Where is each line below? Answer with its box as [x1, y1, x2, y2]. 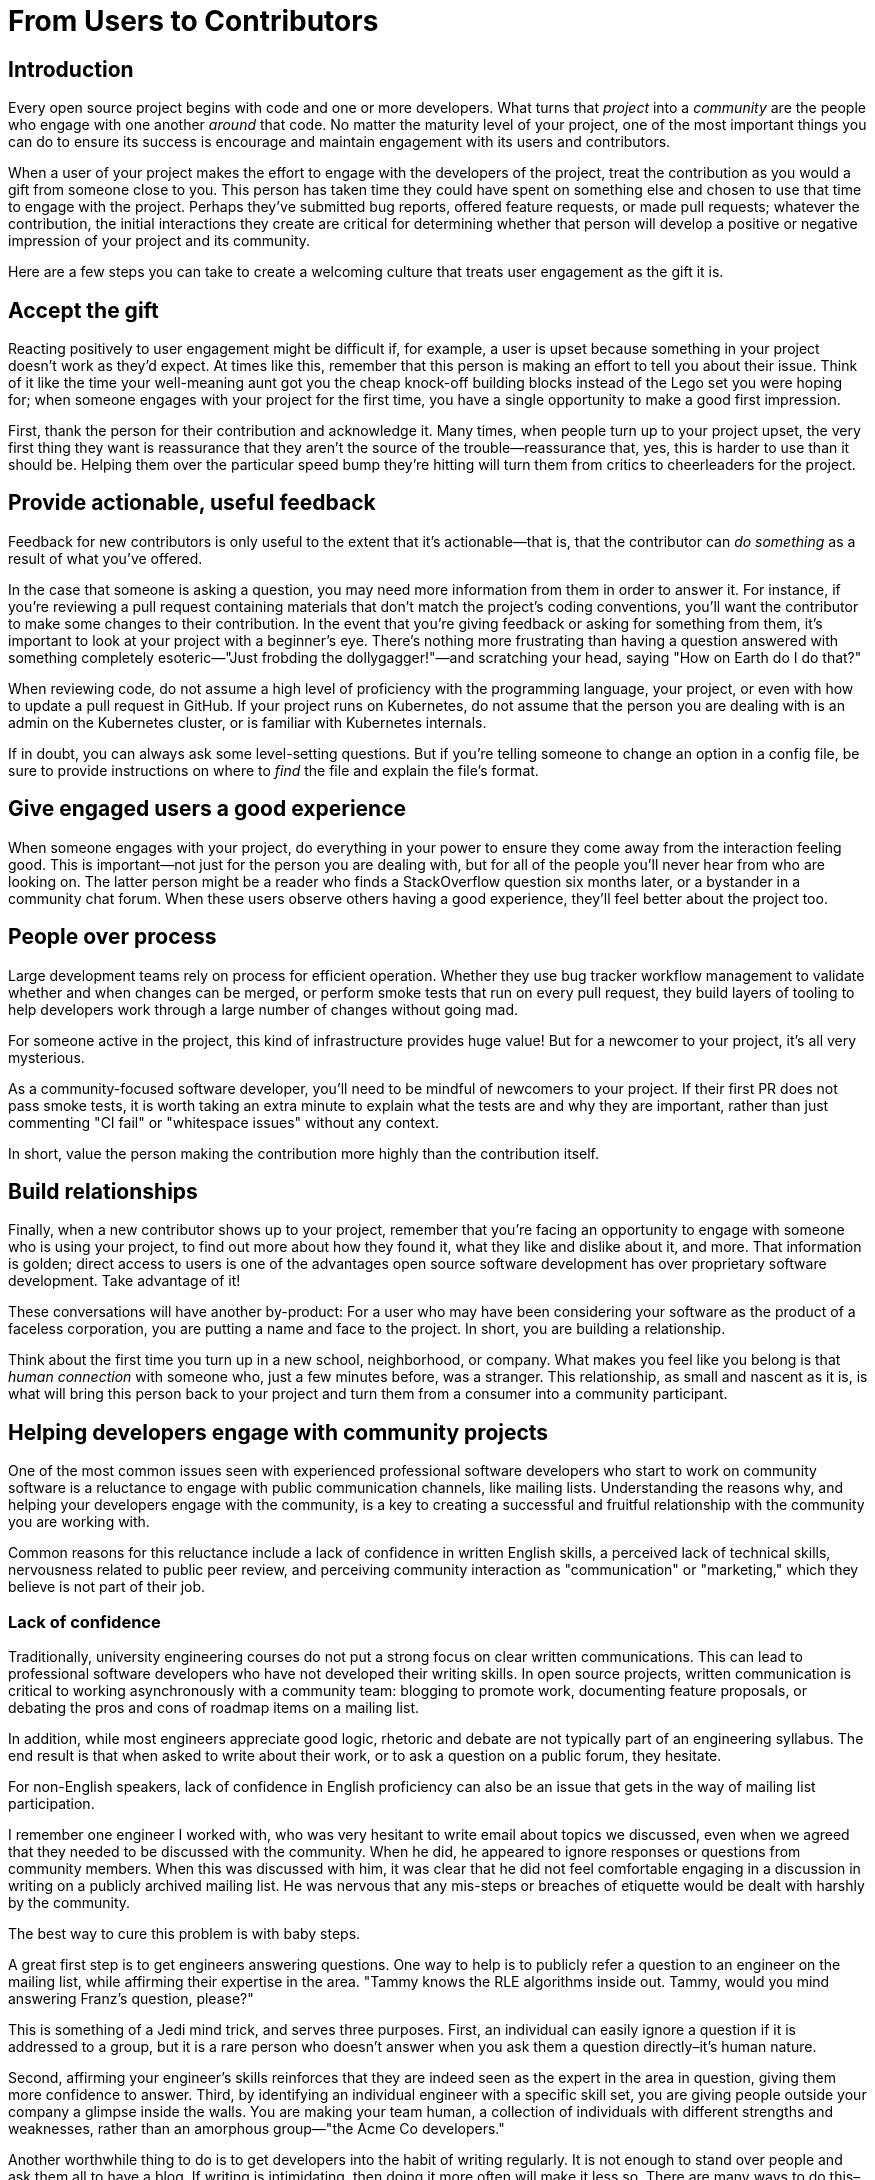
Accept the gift [8, 297, 159, 323]
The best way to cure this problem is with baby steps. [8, 1924, 361, 1942]
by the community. [8, 1893, 131, 1911]
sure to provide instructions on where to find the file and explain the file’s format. [8, 761, 539, 779]
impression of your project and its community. [8, 232, 311, 250]
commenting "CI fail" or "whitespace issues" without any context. [8, 1113, 440, 1131]
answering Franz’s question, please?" [8, 1989, 254, 2007]
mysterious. [8, 1048, 85, 1066]
